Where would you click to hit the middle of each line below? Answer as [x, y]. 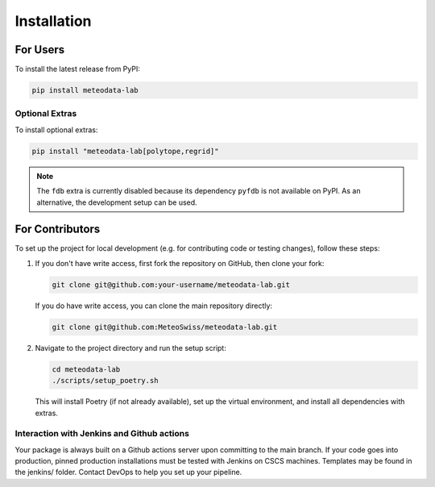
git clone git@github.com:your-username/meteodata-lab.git [171, 285]
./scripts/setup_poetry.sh [105, 381]
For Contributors [58, 229]
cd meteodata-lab [86, 369]
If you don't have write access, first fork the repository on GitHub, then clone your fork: [180, 263]
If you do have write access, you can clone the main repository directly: [154, 306]
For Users [40, 50]
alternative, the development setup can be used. [117, 202]
